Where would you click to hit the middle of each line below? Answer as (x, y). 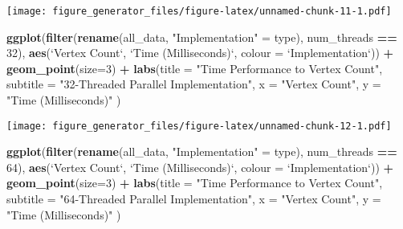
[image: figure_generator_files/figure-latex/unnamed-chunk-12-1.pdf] (199, 126)
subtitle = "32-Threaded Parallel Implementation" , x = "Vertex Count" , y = (194, 84)
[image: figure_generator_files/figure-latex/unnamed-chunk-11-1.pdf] (199, 11)
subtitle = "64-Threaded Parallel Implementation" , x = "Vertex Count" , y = (194, 199)
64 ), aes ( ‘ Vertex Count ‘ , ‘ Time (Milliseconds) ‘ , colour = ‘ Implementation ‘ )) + (200, 167)
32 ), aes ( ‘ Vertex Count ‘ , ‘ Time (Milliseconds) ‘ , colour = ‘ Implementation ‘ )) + (200, 53)
